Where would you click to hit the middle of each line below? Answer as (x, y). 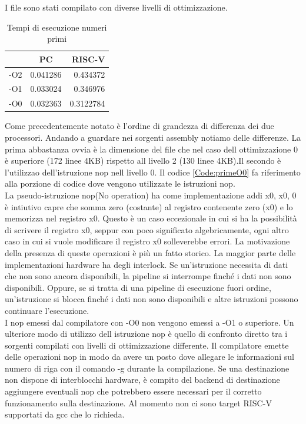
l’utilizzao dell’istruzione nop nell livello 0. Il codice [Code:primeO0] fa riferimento (153, 172)
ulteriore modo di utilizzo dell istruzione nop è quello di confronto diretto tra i (146, 334)
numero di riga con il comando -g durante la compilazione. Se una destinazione (147, 368)
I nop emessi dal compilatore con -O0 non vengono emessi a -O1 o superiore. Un (149, 322)
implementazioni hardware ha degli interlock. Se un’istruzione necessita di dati (147, 264)
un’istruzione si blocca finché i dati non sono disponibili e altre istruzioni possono (152, 299)
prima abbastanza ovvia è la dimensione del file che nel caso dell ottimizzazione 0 (151, 149)
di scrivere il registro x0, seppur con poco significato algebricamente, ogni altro (147, 229)
